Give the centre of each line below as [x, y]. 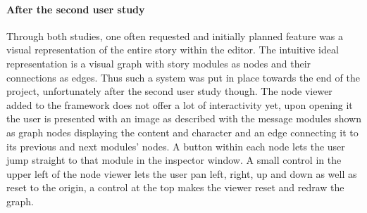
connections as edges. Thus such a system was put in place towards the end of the [183, 77]
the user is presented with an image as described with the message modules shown [184, 118]
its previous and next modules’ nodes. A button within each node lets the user [176, 146]
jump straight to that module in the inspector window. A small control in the [174, 160]
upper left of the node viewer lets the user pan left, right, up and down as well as [182, 173]
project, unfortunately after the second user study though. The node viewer [169, 91]
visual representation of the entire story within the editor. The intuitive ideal [173, 50]
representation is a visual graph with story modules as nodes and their [159, 63]
